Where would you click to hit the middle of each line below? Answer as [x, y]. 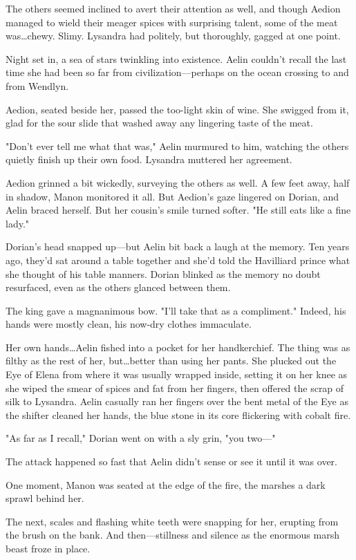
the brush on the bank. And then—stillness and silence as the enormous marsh [172, 535]
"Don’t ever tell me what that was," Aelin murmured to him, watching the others [177, 146]
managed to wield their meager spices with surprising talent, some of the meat [172, 22]
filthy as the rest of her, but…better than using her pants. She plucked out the [171, 361]
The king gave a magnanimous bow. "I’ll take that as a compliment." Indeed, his [176, 310]
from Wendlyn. [37, 85]
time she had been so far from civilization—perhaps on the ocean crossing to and [177, 72]
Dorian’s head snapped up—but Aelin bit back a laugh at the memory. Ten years [178, 246]
